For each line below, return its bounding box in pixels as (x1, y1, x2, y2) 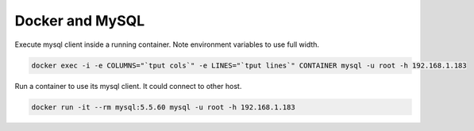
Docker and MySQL (14, 12, 145, 29)
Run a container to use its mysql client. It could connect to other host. (14, 81, 242, 91)
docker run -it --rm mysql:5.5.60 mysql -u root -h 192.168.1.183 (31, 102, 295, 111)
